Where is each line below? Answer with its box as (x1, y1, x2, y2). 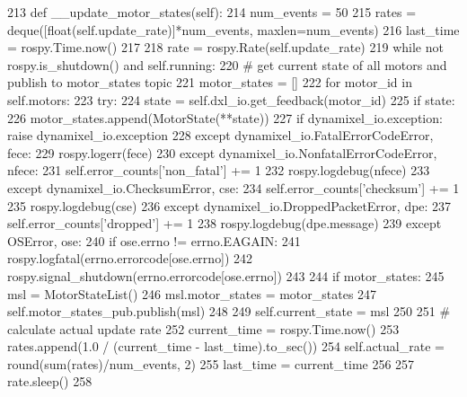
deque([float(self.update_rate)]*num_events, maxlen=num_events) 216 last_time (7, 20, 460, 39)
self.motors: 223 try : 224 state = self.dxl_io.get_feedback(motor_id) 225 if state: (7, 90, 455, 109)
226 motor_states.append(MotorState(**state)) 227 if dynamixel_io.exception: (7, 108, 443, 127)
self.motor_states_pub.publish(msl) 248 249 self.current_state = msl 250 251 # (7, 302, 451, 321)
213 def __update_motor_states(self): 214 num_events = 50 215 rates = (7, 3, 417, 21)
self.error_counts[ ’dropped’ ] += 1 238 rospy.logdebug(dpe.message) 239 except (7, 214, 442, 233)
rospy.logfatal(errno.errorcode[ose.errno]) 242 (7, 249, 253, 268)
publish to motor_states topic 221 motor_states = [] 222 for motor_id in (7, 73, 412, 92)
